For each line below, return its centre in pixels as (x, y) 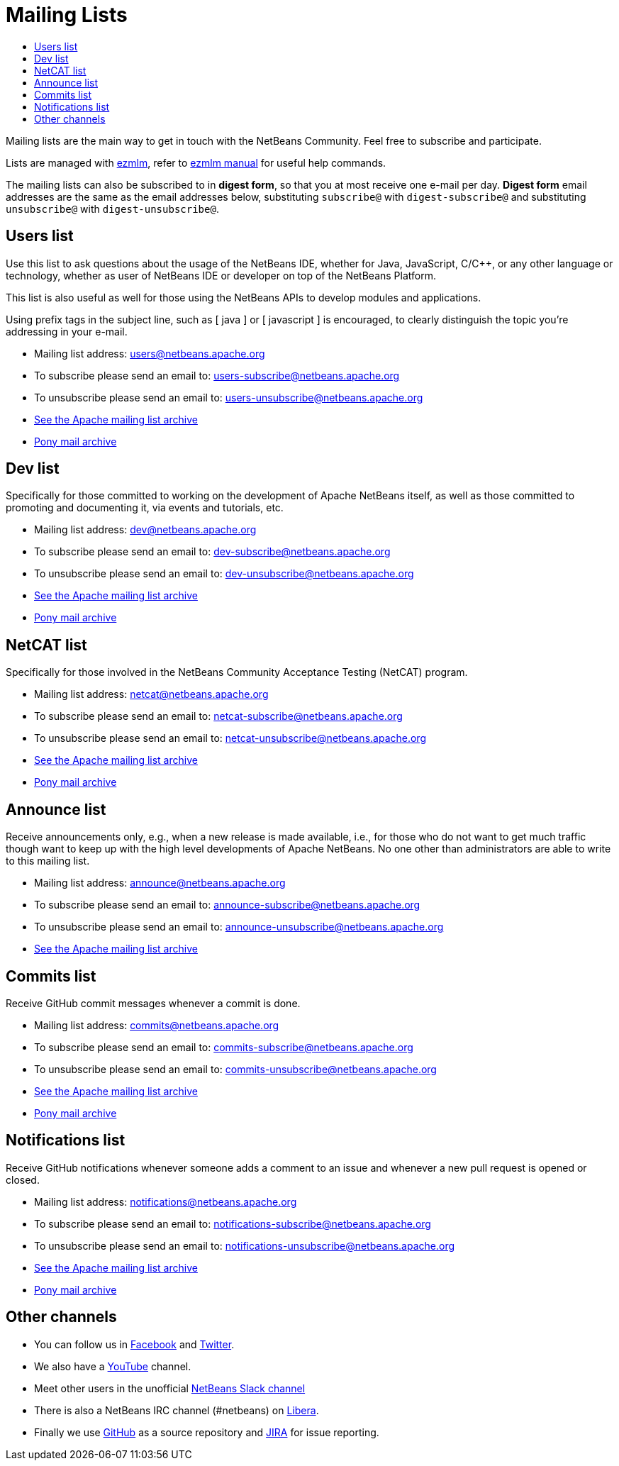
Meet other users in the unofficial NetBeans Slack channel (170, 1388)
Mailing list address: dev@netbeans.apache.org (145, 530)
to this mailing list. (48, 861)
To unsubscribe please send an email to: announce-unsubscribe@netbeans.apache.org (239, 927)
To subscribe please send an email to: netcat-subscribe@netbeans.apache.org (218, 716)
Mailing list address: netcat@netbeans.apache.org (151, 694)
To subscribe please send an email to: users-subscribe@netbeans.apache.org (217, 375)
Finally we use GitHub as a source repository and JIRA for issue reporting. (207, 1432)
